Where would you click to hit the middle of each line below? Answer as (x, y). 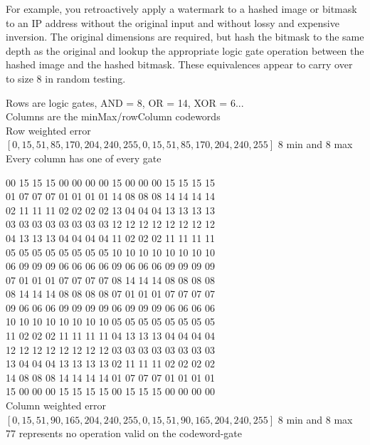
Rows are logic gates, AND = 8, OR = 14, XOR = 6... (125, 102)
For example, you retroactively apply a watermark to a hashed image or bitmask (181, 9)
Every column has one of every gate (84, 158)
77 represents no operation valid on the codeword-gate (124, 433)
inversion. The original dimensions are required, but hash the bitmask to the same (185, 37)
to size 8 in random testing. (66, 78)
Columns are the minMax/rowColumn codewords (113, 116)
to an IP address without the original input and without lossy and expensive (173, 22)
